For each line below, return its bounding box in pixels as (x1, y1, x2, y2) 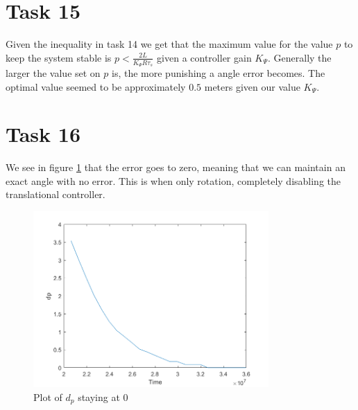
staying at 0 (78, 390, 128, 404)
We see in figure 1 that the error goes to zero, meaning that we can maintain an (6, 160, 346, 175)
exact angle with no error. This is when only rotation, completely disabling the (6, 173, 341, 188)
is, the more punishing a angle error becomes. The (112, 65, 325, 80)
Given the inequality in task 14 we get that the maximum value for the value (6, 37, 333, 51)
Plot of (33, 390, 62, 404)
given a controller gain (157, 50, 252, 64)
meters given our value (204, 79, 300, 93)
